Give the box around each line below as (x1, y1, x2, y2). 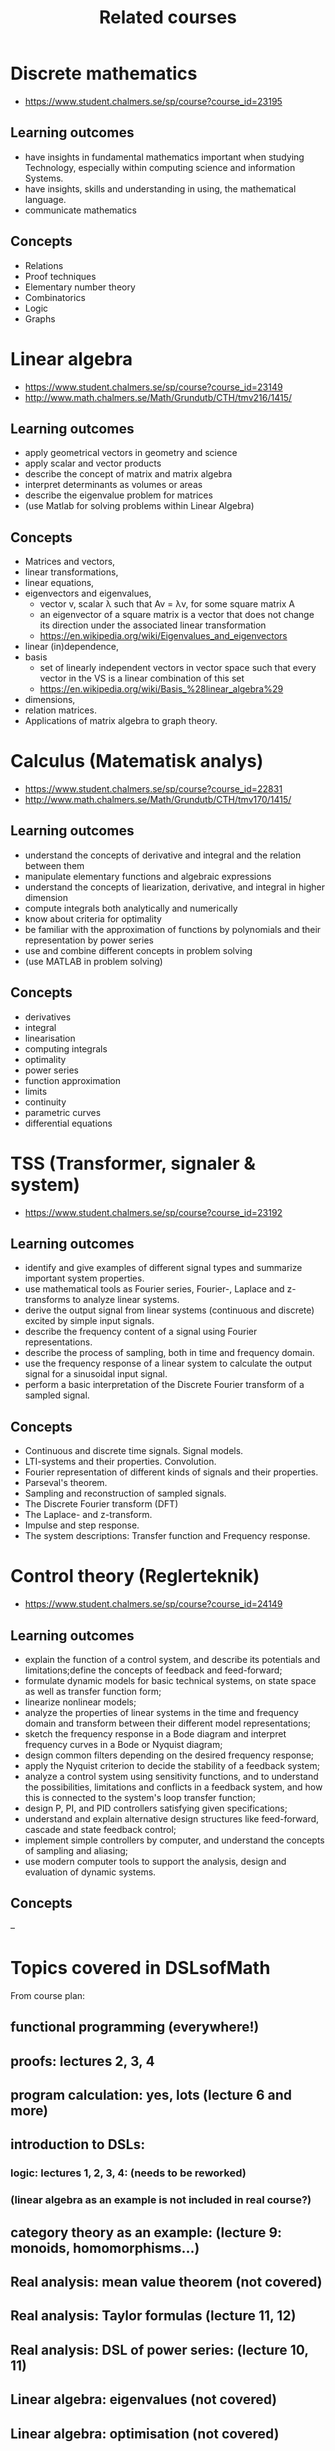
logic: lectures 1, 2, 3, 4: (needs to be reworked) (10, 2166, 247, 2180)
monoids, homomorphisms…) (10, 2239, 200, 2256)
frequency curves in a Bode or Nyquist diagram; (24, 1739, 223, 1750)
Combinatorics (24, 291, 86, 303)
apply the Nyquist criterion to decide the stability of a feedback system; (24, 1760, 320, 1771)
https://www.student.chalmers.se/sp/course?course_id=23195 (24, 95, 283, 107)
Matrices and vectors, (24, 556, 116, 568)
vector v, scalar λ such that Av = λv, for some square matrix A (39, 598, 295, 610)
